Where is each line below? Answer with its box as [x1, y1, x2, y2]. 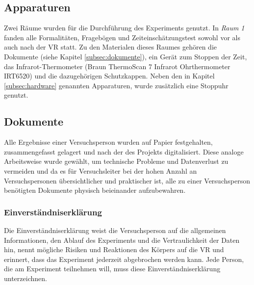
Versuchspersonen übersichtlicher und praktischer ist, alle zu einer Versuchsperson [4, 175, 250, 185]
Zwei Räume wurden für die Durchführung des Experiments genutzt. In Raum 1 [4, 23, 245, 33]
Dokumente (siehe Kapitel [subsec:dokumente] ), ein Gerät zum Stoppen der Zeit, [4, 51, 247, 61]
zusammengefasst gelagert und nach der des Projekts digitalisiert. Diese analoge [4, 146, 244, 156]
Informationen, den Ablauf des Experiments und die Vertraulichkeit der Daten [4, 234, 240, 245]
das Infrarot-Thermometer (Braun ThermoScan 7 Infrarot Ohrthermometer [4, 61, 230, 71]
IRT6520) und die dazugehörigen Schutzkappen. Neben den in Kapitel [4, 71, 215, 81]
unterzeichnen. [4, 273, 47, 283]
